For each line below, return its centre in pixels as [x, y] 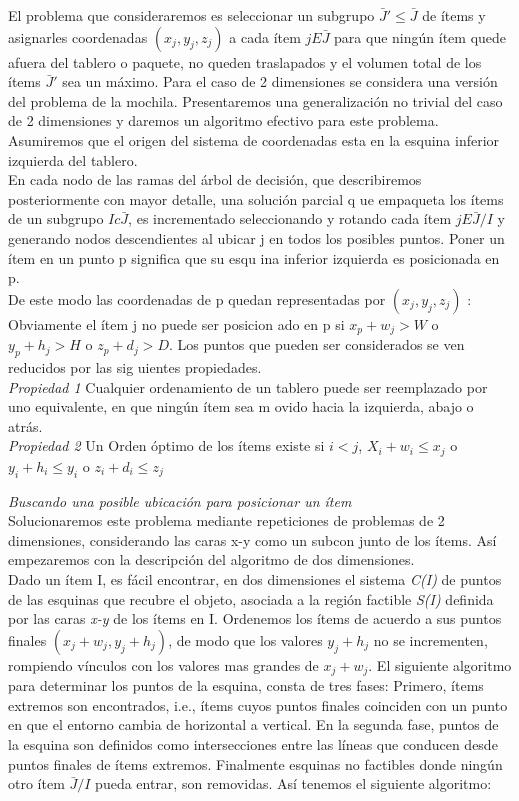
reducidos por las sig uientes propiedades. [135, 366]
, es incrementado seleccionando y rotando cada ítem [290, 218]
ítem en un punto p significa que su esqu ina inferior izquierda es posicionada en [254, 257]
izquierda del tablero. [73, 159]
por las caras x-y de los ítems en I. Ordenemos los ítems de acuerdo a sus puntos [255, 618]
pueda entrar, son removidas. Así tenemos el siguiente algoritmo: [293, 783]
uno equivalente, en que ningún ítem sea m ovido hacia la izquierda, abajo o [241, 406]
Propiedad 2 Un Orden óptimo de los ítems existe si [166, 445]
